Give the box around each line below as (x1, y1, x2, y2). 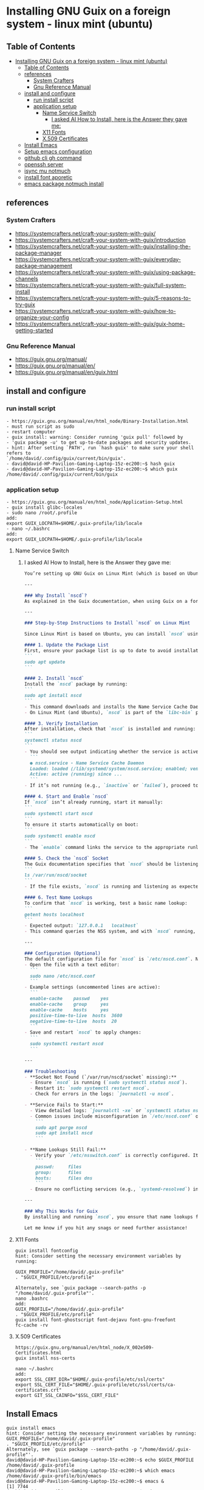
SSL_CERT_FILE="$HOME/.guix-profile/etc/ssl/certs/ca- (34, 1381, 176, 1388)
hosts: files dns (35, 1175, 93, 1181)
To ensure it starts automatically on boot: (24, 822, 139, 828)
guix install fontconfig (15, 1248, 78, 1254)
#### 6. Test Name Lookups (24, 894, 93, 901)
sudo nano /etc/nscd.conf (29, 973, 95, 979)
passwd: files (35, 1164, 82, 1170)
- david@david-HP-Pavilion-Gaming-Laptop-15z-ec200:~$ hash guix (6, 461, 175, 467)
